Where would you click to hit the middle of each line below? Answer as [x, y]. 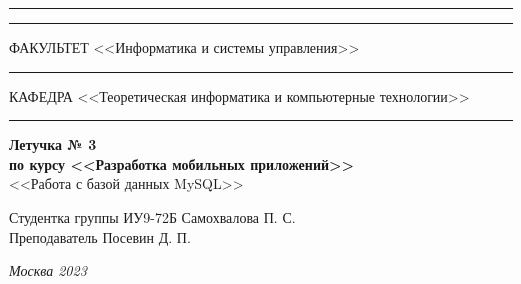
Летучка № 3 [53, 144]
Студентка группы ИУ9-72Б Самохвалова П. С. [152, 216]
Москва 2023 [48, 270]
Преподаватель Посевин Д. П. [100, 236]
